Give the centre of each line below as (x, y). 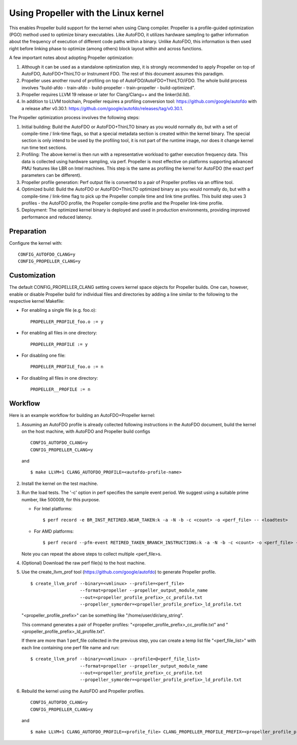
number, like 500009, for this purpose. (61, 499)
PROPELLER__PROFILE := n (60, 389)
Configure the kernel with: (36, 243)
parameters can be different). (51, 175)
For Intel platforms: (53, 509)
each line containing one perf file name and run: (71, 647)
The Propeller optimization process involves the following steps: (74, 118)
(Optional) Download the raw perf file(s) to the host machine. (84, 563)
